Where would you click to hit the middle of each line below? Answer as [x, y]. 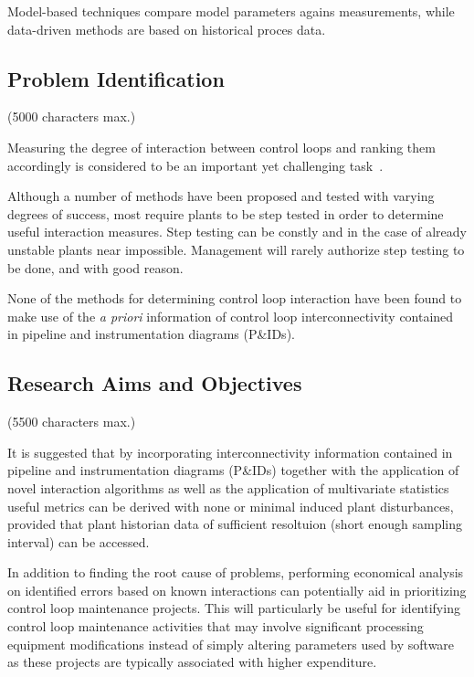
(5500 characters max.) [72, 422]
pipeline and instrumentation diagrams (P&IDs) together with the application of [233, 470]
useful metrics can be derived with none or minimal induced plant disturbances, [231, 506]
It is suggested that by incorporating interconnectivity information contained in [230, 452]
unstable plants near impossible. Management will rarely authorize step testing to [236, 249]
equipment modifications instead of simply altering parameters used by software [231, 644]
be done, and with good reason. [95, 267]
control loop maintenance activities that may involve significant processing [216, 626]
